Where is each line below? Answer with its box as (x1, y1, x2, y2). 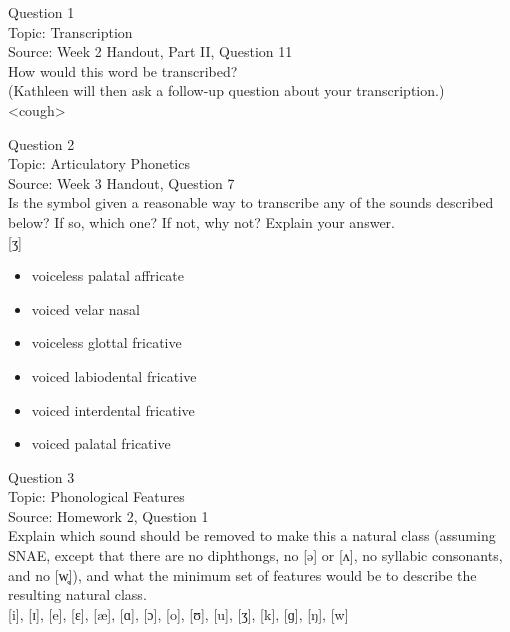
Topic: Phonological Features (8, 486, 185, 507)
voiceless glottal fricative (31, 332, 182, 353)
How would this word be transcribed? (8, 60, 238, 81)
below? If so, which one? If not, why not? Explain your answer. (8, 211, 395, 232)
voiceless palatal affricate (31, 265, 185, 286)
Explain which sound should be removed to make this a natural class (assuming (8, 525, 496, 546)
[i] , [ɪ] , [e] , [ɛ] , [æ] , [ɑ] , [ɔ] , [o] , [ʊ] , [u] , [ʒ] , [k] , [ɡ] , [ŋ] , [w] (8, 603, 349, 624)
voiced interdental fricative (31, 399, 195, 420)
